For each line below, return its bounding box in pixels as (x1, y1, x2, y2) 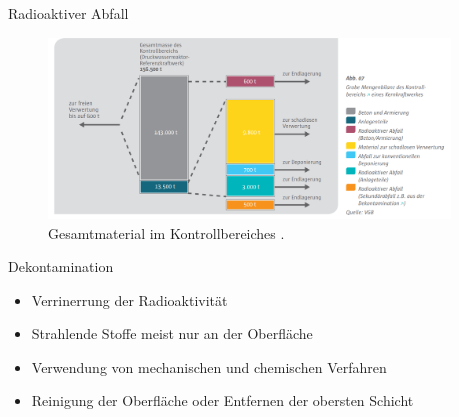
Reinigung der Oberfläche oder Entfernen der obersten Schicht (31, 390, 414, 411)
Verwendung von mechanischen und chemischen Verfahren (31, 356, 387, 377)
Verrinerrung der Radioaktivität (31, 289, 228, 310)
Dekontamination (8, 256, 114, 277)
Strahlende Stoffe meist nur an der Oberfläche (31, 323, 313, 344)
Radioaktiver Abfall (8, 3, 129, 23)
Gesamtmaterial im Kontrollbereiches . (48, 222, 285, 243)
